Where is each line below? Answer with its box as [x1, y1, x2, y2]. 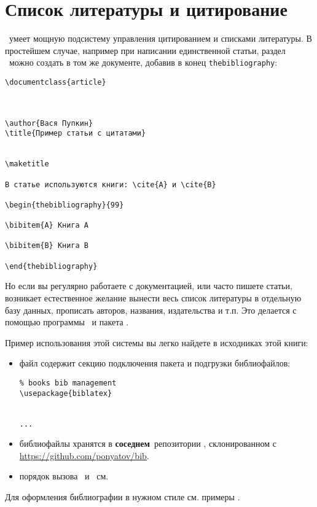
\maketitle [5, 160, 49, 169]
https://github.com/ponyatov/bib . [19, 449, 149, 462]
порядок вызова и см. [19, 470, 109, 482]
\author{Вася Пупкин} [5, 118, 93, 128]
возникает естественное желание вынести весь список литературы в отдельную [5, 292, 302, 304]
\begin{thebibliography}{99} [5, 200, 124, 209]
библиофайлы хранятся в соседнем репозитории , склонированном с [19, 437, 277, 450]
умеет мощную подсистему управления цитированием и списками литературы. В [9, 32, 312, 45]
